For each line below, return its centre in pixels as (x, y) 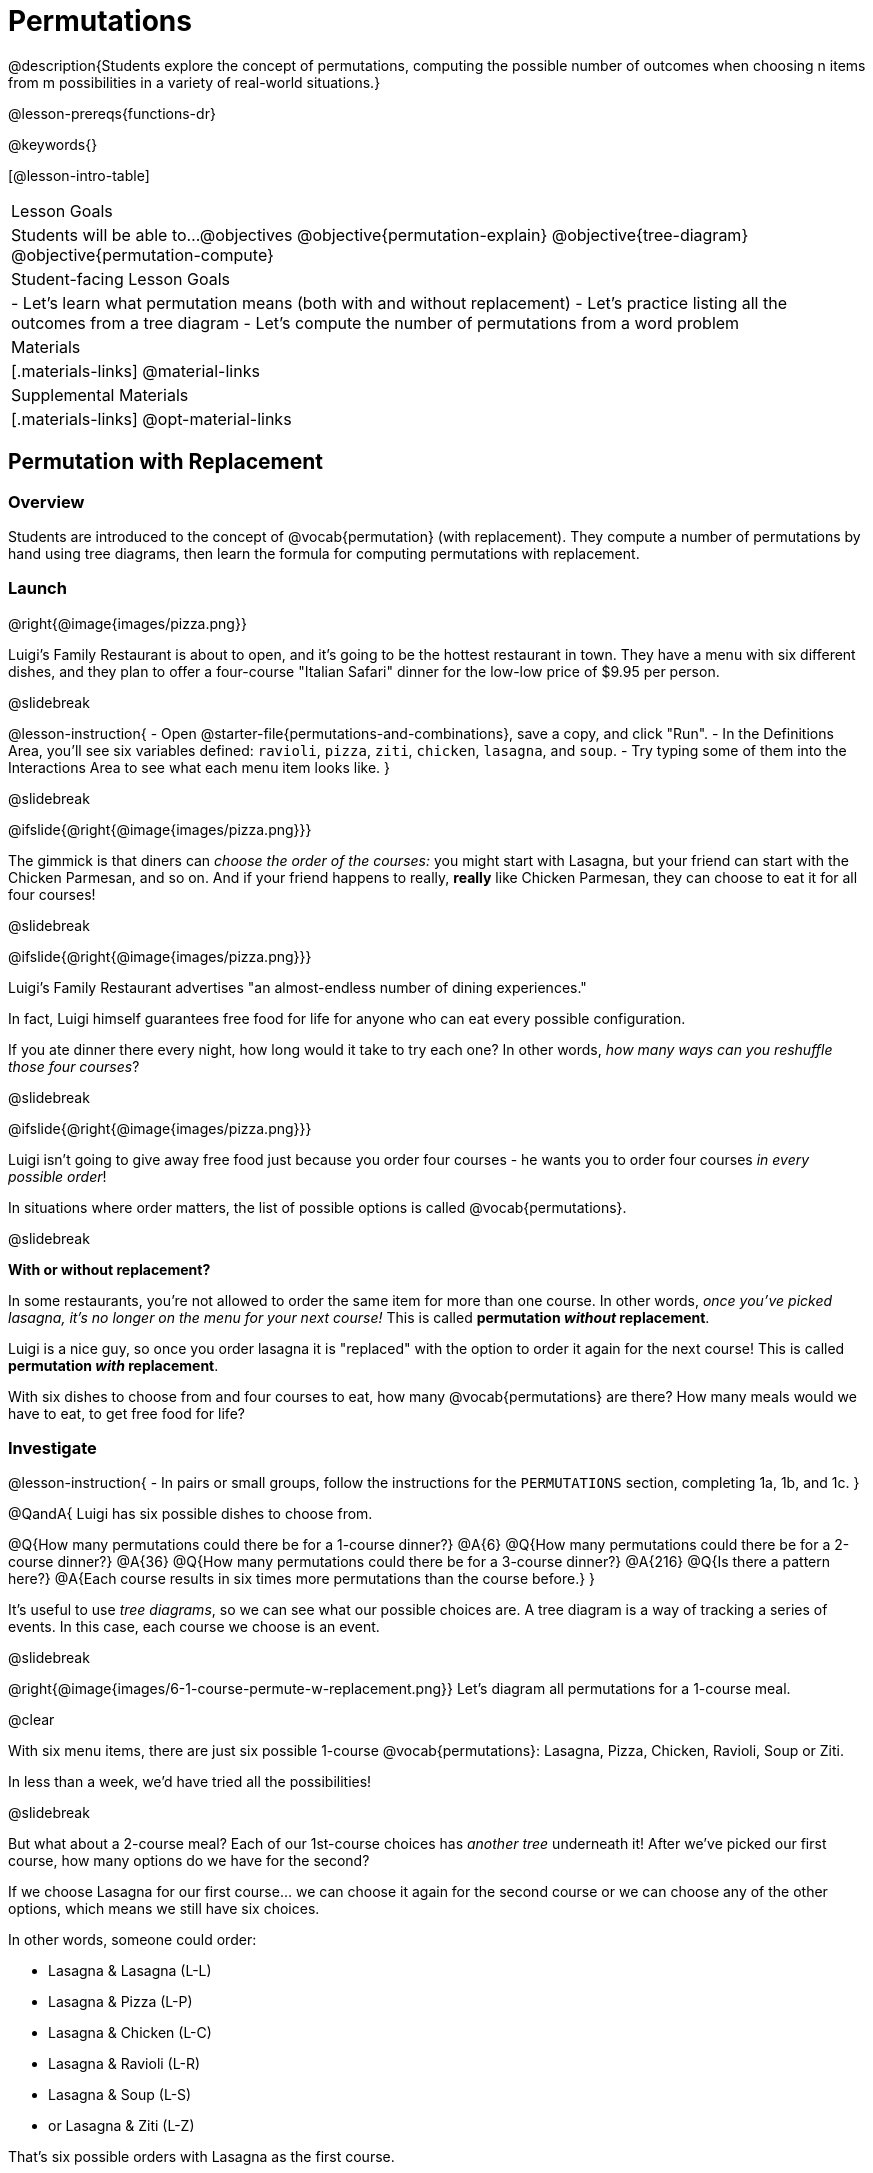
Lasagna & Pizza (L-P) (120, 2002)
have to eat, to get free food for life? (126, 1413)
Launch (37, 588)
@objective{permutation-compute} (142, 254)
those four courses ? (74, 1066)
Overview (46, 501)
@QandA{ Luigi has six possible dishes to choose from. (190, 1514)
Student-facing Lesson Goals (121, 278)
